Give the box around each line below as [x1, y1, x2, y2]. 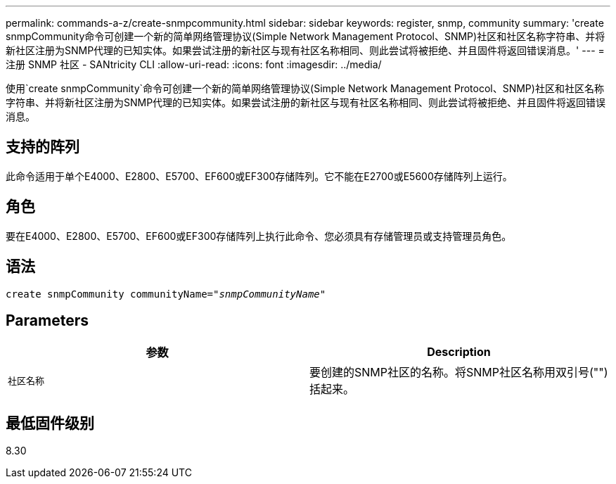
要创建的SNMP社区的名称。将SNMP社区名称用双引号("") [309, 365, 608, 380]
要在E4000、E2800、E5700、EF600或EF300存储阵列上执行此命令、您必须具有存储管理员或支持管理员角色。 [6, 229, 512, 242]
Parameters [6, 311, 89, 329]
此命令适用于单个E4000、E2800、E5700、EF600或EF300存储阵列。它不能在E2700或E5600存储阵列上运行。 [6, 170, 513, 182]
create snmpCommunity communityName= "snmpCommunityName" [6, 288, 326, 300]
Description [427, 345, 491, 359]
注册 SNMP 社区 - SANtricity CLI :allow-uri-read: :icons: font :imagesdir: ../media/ [6, 58, 382, 70]
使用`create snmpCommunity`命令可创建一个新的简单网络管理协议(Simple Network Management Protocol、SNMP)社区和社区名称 [6, 82, 604, 94]
